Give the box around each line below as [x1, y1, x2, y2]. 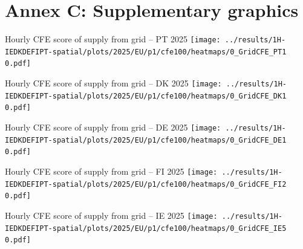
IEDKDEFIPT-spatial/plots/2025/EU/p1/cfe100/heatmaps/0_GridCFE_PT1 [5, 47, 287, 56]
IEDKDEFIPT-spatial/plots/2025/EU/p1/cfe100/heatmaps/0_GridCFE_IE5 [5, 224, 287, 233]
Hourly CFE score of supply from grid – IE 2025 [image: [5, 209, 218, 221]
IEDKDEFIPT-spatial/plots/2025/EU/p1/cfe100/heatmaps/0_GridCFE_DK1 [5, 91, 287, 100]
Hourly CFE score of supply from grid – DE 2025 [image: [5, 121, 221, 134]
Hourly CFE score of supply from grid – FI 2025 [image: [5, 165, 218, 178]
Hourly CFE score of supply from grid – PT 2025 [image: [5, 33, 221, 45]
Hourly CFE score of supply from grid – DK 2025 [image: [5, 77, 222, 89]
